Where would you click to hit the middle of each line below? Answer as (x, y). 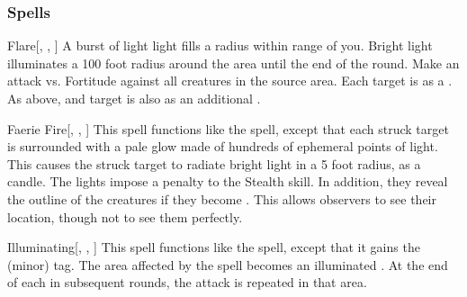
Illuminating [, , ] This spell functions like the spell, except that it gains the (214, 247)
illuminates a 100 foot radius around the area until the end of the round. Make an (233, 63)
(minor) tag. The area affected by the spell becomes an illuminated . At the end (228, 264)
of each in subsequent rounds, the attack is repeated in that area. (187, 282)
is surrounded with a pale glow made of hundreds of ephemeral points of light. (223, 146)
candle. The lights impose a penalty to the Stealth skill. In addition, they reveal (228, 181)
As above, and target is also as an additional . (134, 98)
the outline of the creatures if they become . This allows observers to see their (222, 198)
